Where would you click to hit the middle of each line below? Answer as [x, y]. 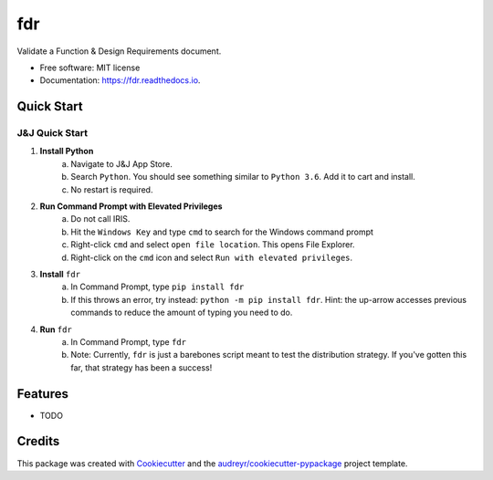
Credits [38, 441]
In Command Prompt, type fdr [129, 341]
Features [42, 394]
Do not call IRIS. [100, 219]
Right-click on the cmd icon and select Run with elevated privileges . [212, 257]
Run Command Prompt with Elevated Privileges [131, 206]
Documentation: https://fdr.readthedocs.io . [120, 80]
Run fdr [56, 329]
